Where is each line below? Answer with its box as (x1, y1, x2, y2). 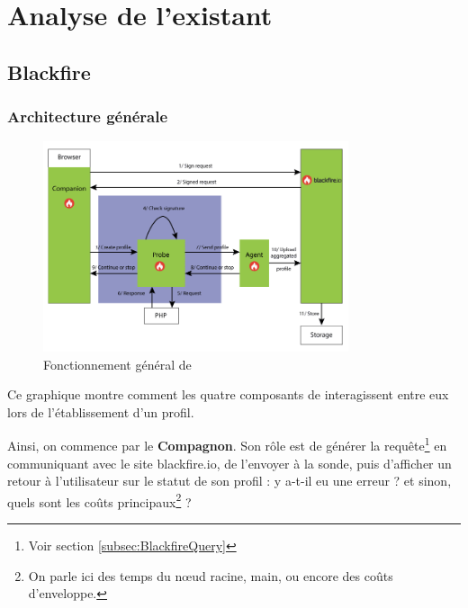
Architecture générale (7, 105, 168, 128)
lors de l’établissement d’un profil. (7, 402, 194, 421)
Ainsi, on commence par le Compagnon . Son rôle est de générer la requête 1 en (7, 434, 447, 455)
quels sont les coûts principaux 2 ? (7, 489, 192, 511)
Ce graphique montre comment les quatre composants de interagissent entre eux (7, 385, 449, 404)
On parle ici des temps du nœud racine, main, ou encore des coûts (28, 566, 393, 585)
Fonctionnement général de (43, 354, 192, 373)
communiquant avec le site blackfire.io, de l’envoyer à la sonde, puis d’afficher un (7, 453, 452, 472)
